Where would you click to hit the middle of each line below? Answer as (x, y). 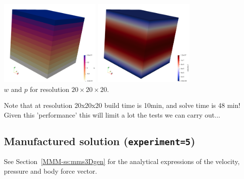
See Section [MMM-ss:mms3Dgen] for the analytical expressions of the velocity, (122, 161)
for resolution (50, 89)
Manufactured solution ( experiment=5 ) (100, 141)
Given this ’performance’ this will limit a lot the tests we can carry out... (112, 115)
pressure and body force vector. (51, 171)
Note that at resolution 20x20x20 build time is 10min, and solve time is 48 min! (122, 105)
